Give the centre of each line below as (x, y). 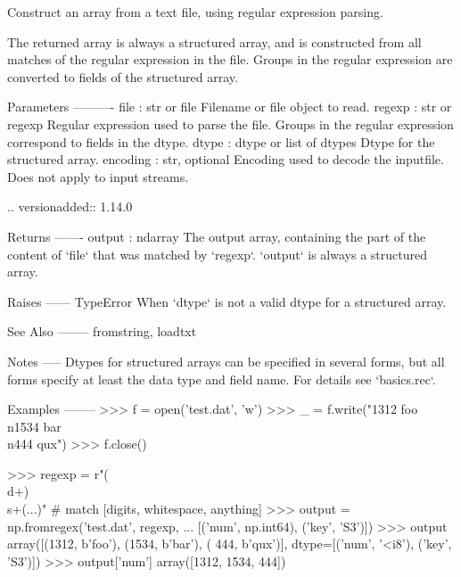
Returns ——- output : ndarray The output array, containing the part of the (217, 236)
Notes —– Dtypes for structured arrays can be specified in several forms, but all (226, 361)
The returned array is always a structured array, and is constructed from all (214, 41)
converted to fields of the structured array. (123, 76)
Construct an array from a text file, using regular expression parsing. (195, 12)
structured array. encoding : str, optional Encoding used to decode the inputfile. (226, 159)
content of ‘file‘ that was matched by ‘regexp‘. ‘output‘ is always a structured (217, 254)
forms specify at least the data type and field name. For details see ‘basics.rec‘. (222, 379)
